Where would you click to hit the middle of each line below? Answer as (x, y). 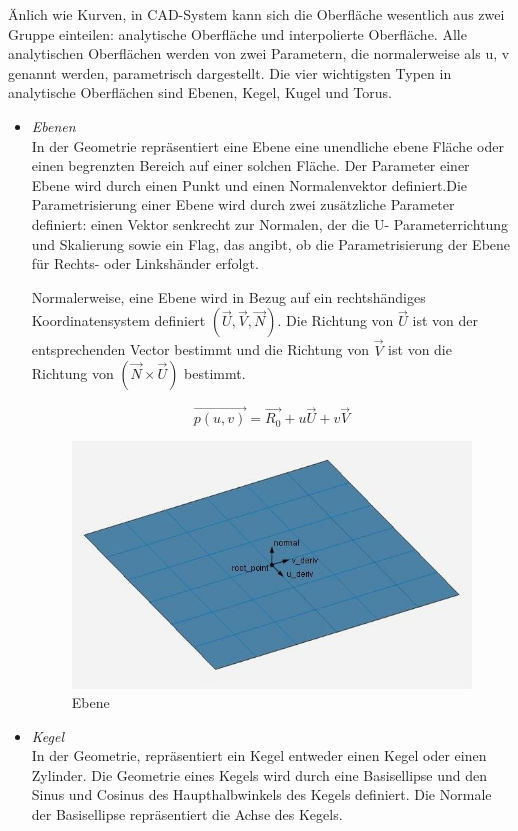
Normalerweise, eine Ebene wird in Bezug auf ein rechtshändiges (228, 296)
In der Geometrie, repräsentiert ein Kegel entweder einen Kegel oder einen (259, 755)
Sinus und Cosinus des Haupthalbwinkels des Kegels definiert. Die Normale (261, 794)
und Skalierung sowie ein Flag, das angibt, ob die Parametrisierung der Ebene (271, 243)
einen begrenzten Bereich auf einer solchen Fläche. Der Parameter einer (250, 165)
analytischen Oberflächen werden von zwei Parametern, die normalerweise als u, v (259, 53)
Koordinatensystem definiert (118, 320)
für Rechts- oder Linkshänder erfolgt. (145, 263)
